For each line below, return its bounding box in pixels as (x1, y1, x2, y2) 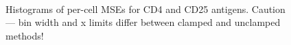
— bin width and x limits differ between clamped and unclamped (5, 15, 281, 29)
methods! (5, 28, 44, 42)
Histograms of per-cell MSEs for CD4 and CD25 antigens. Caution (5, 1, 286, 16)
